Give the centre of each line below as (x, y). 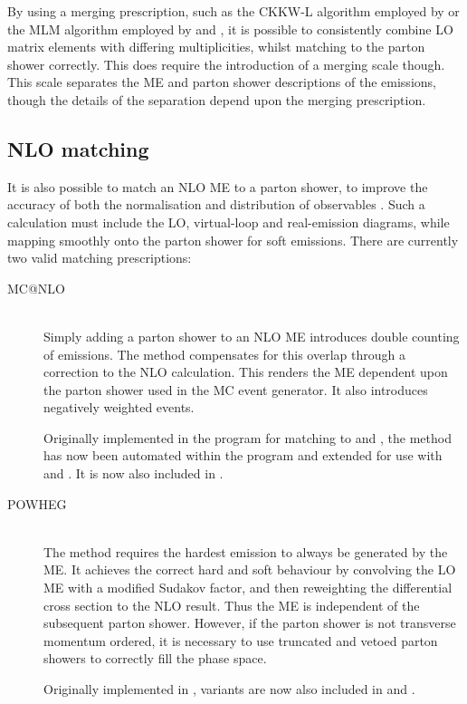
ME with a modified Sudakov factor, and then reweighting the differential (248, 588)
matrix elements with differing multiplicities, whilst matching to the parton (216, 47)
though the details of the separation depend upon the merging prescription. (217, 99)
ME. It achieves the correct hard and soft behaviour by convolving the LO (250, 569)
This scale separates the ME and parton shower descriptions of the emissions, (222, 82)
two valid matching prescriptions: (100, 258)
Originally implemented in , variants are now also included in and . (229, 689)
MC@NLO (36, 288)
